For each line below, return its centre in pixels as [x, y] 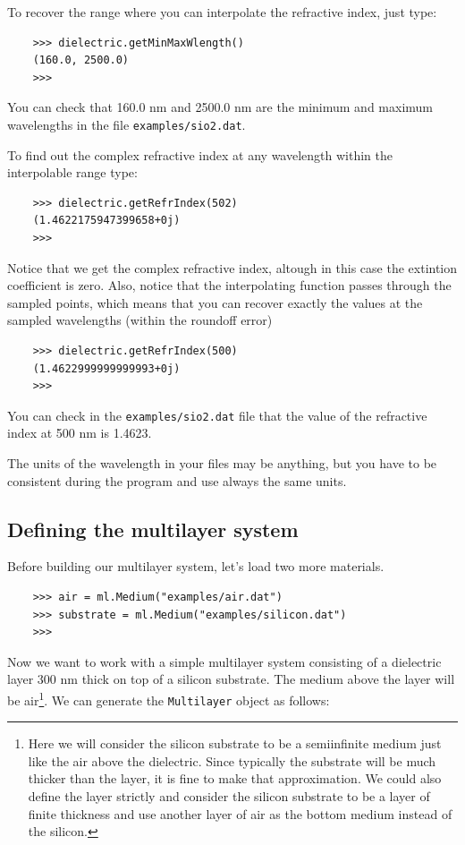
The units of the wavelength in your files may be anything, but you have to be [222, 463]
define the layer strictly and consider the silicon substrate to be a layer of [229, 796]
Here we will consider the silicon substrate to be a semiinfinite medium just [235, 743]
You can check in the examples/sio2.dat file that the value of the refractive [217, 415]
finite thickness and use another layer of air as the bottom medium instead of [240, 813]
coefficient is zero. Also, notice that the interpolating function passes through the [229, 285]
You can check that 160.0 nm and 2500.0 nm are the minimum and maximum [220, 107]
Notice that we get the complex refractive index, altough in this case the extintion [232, 267]
